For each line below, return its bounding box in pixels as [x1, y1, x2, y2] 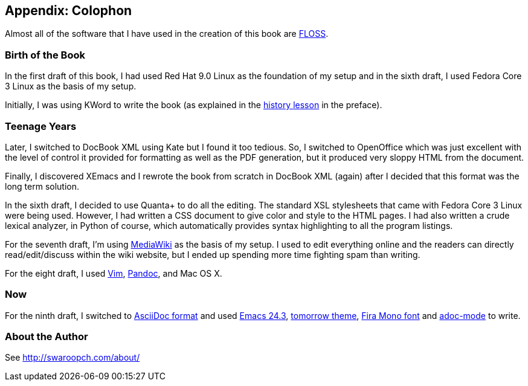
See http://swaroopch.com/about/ [5, 352, 140, 363]
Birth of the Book [5, 48, 85, 61]
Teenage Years [5, 120, 77, 132]
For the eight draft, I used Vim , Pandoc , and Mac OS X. [5, 268, 222, 278]
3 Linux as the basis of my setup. [5, 81, 137, 92]
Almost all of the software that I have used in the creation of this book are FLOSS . [5, 28, 329, 39]
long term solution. [5, 181, 79, 191]
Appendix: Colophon [5, 3, 132, 18]
